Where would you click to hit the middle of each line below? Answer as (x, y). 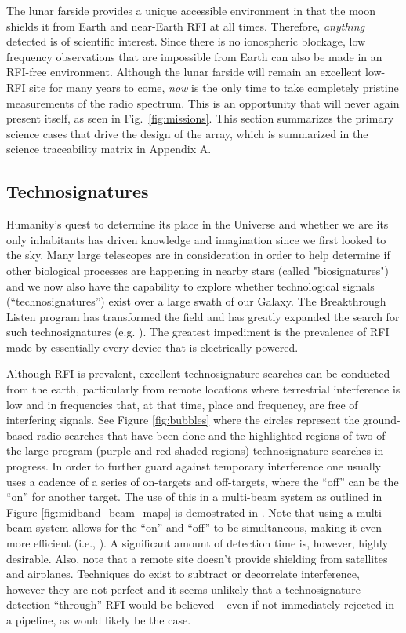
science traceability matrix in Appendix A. (109, 149)
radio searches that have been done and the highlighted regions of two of (211, 435)
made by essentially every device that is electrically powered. (152, 347)
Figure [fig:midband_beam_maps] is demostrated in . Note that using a (180, 512)
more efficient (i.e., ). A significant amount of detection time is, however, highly (198, 543)
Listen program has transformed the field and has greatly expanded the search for (203, 316)
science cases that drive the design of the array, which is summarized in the (187, 133)
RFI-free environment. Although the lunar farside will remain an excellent (184, 72)
